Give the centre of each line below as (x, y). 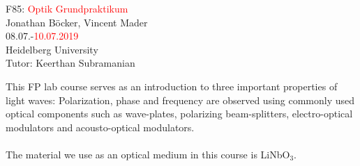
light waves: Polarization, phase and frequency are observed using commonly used (180, 100)
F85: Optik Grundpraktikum (67, 8)
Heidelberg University (52, 49)
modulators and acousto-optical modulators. (100, 127)
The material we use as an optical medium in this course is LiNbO (148, 154)
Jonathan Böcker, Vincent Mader (77, 22)
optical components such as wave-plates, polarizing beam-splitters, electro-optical (179, 114)
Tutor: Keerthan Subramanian (70, 63)
